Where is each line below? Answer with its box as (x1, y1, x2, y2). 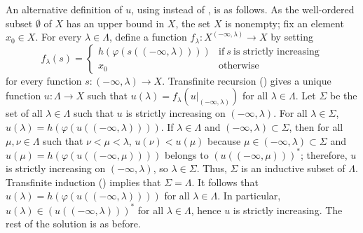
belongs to (164, 147, 209, 162)
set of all (6, 106, 43, 120)
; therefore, (301, 147, 348, 162)
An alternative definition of (6, 2, 123, 16)
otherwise (219, 61, 259, 71)
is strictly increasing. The (233, 202, 343, 217)
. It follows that (191, 174, 259, 189)
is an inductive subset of (241, 161, 345, 176)
